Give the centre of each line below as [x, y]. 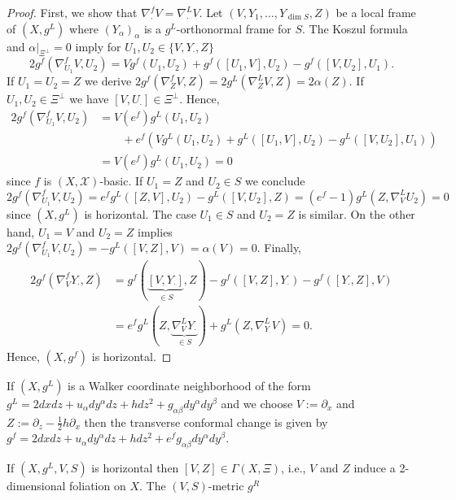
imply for [98, 46]
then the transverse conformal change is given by [206, 422]
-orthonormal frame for [234, 28]
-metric [226, 486]
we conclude [275, 181]
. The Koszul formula [355, 28]
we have [89, 99]
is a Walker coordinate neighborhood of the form [189, 385]
